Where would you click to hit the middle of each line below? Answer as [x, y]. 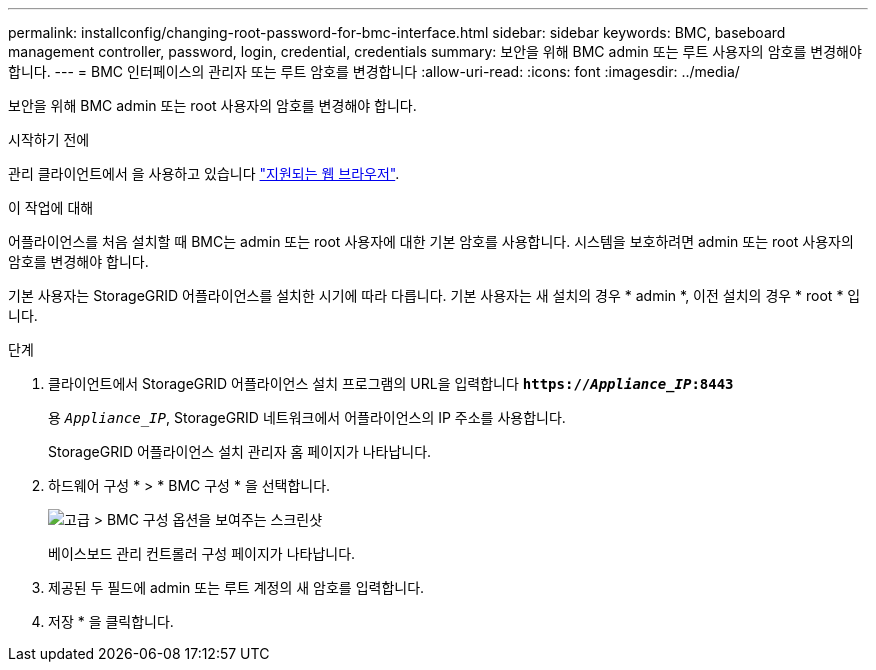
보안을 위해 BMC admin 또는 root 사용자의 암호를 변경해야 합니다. [212, 105]
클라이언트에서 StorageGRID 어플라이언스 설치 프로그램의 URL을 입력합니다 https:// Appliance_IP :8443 [391, 383]
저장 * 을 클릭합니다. [111, 621]
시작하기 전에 [49, 139]
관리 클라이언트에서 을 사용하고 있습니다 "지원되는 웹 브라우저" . [204, 173]
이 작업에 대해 [51, 207]
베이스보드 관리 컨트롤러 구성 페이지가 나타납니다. [202, 553]
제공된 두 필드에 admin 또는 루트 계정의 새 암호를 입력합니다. [236, 587]
